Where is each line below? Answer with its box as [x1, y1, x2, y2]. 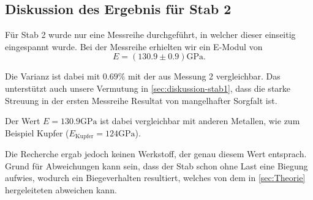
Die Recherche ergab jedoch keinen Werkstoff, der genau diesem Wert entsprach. [5, 147, 307, 160]
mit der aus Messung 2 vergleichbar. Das [128, 70, 281, 83]
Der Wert [5, 114, 40, 127]
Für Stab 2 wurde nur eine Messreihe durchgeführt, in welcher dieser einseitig [5, 28, 296, 41]
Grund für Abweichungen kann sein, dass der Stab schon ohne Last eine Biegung [5, 159, 308, 172]
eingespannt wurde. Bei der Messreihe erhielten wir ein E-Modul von [5, 40, 263, 53]
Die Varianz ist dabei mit [5, 70, 100, 83]
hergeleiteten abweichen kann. [5, 183, 117, 196]
